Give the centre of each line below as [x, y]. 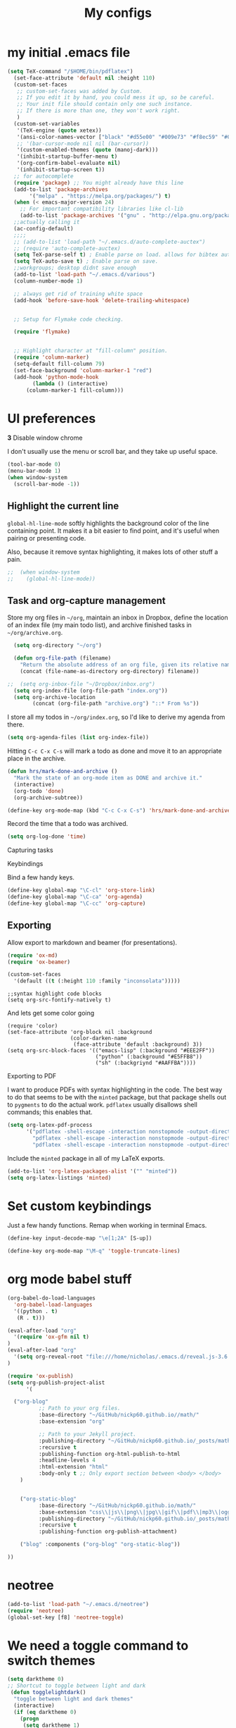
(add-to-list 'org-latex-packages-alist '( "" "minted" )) [92, 1171]
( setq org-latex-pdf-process [50, 1125]
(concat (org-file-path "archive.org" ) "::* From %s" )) [116, 704]
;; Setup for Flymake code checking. [69, 319]
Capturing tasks [31, 850]
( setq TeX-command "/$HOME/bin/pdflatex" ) [70, 71]
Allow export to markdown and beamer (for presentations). [92, 942]
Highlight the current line [63, 506]
